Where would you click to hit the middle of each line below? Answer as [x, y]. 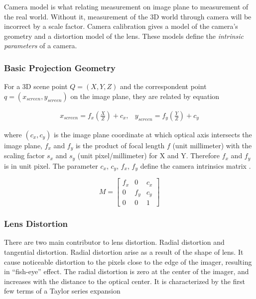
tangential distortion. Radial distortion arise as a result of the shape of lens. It [124, 251]
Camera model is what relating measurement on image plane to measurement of [126, 6]
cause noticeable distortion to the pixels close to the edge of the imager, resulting [128, 261]
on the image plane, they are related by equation [145, 96]
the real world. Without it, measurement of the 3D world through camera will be [128, 16]
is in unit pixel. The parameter [51, 165]
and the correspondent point [163, 86]
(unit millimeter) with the [212, 145]
